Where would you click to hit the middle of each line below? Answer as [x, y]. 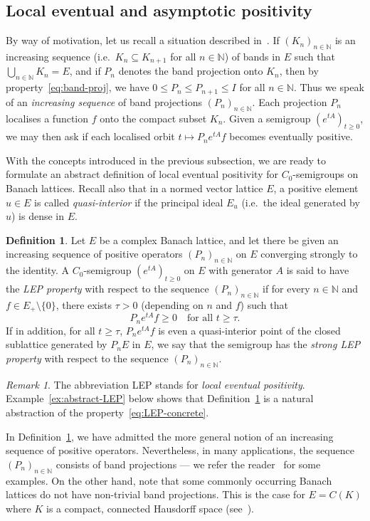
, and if [85, 71]
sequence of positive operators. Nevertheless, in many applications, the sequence [180, 450]
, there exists [84, 304]
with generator [240, 270]
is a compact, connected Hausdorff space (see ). [150, 508]
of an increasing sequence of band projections [104, 101]
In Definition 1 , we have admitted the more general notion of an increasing [170, 436]
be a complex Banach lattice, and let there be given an [219, 240]
